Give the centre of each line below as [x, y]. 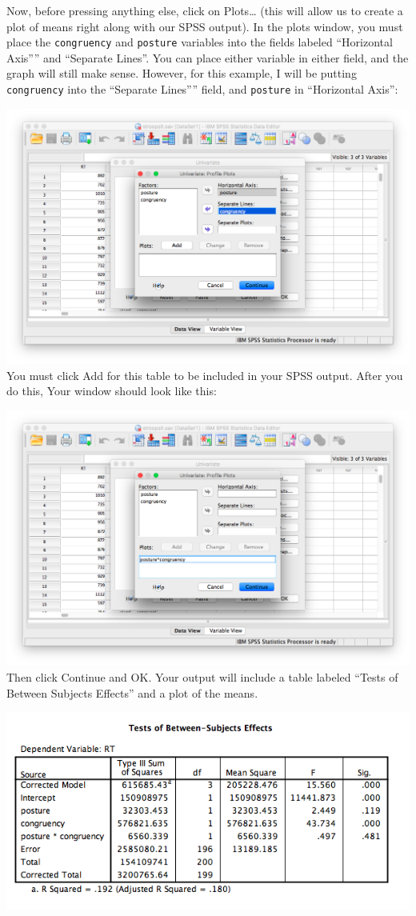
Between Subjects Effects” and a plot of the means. [132, 692]
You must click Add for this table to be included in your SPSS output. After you [205, 375]
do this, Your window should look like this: [112, 391]
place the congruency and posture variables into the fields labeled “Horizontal [200, 42]
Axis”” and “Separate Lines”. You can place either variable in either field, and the [208, 57]
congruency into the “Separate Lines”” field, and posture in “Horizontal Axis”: [202, 89]
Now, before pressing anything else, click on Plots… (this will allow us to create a [205, 10]
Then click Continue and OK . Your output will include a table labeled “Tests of [202, 676]
